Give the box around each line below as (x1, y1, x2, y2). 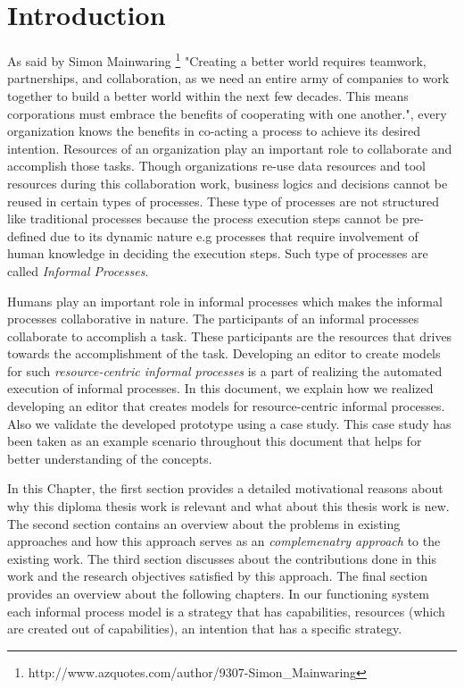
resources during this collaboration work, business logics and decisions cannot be (7, 173, 448, 192)
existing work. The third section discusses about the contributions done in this (7, 549, 437, 567)
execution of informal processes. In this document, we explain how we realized (7, 379, 434, 398)
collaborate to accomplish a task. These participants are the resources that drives (7, 326, 452, 345)
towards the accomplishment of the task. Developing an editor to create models (7, 344, 441, 363)
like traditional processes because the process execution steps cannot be (7, 209, 399, 228)
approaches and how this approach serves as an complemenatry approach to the (7, 532, 441, 550)
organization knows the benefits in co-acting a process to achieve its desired (7, 122, 420, 140)
